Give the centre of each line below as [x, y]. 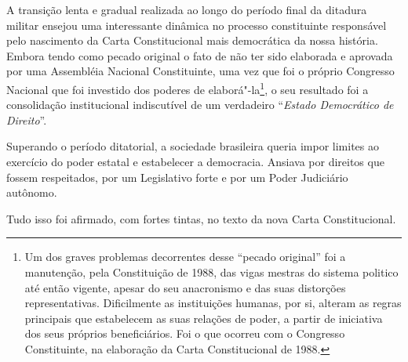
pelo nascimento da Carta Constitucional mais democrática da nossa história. [192, 40]
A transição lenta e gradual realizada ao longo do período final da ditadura [187, 9]
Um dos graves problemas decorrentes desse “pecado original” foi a [185, 257]
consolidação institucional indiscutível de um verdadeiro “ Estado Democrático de [200, 105]
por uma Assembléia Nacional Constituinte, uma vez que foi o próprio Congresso [200, 71]
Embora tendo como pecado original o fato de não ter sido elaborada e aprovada [200, 55]
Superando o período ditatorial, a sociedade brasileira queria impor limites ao [193, 146]
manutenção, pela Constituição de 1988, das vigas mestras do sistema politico [211, 271]
